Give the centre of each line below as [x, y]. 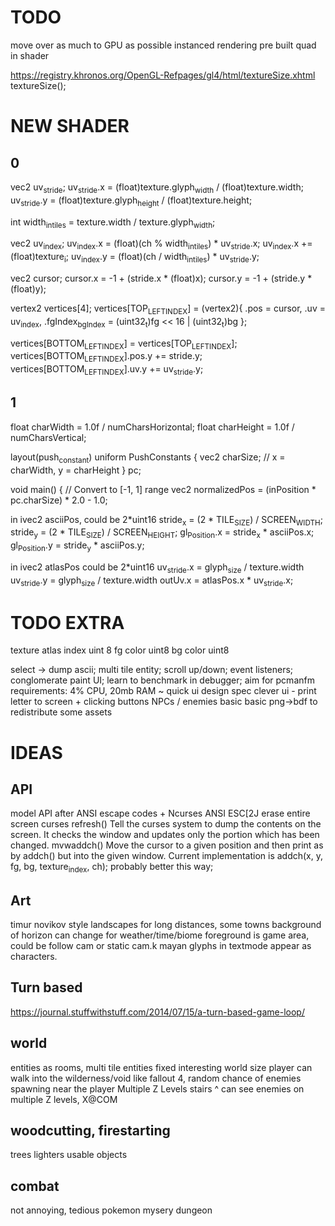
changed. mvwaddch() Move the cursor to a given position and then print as [167, 845]
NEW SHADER [70, 126]
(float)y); [28, 288]
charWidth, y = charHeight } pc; [76, 470]
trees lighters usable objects [69, 1155]
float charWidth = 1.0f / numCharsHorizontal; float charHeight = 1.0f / [152, 427]
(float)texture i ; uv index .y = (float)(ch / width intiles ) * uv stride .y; [135, 258]
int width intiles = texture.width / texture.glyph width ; [113, 223]
